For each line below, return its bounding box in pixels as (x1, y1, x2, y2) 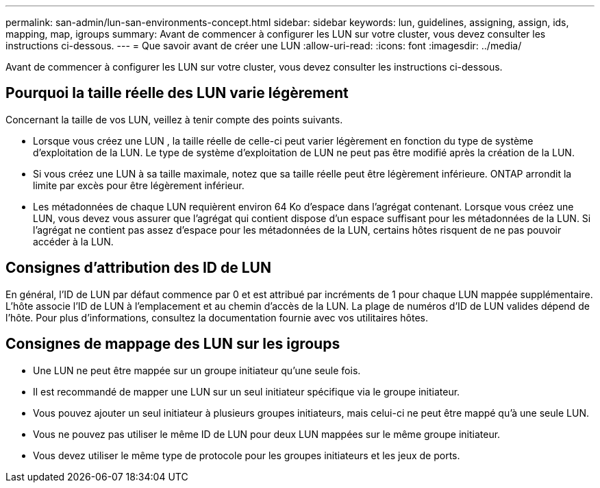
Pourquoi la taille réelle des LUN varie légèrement (5, 84, 349, 102)
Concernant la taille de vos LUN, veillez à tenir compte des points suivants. (5, 113, 343, 125)
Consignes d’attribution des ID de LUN (5, 259, 271, 277)
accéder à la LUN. (33, 235, 114, 247)
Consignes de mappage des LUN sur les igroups (5, 335, 340, 353)
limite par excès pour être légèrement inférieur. (33, 179, 245, 191)
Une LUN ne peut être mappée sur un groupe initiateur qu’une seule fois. (33, 364, 361, 376)
